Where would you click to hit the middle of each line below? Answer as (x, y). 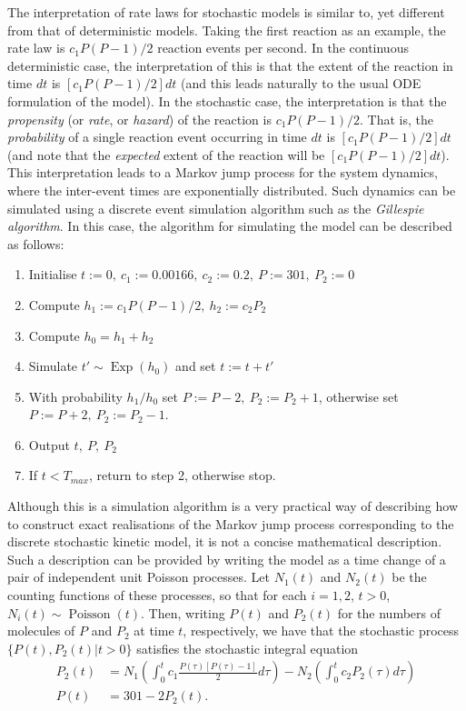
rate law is (36, 48)
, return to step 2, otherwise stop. (182, 475)
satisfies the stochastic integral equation (248, 648)
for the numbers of (389, 612)
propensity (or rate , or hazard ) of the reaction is (139, 119)
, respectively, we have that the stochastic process (321, 631)
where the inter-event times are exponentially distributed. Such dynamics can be (232, 190)
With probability (75, 396)
